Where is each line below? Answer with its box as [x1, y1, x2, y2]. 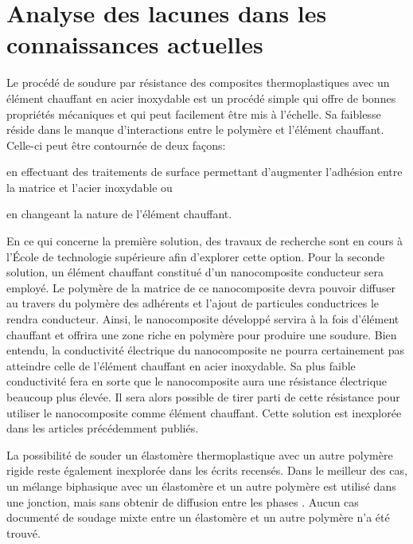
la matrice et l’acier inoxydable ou [6, 178, 173, 195]
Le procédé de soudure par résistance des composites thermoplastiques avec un [6, 74, 390, 91]
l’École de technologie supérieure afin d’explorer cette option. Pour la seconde [6, 248, 385, 264]
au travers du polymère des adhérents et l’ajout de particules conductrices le [6, 295, 380, 311]
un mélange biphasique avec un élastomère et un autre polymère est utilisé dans [6, 477, 396, 494]
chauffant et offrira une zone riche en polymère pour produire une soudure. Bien [6, 326, 397, 342]
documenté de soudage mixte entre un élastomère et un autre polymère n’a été [6, 509, 390, 526]
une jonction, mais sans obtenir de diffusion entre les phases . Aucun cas [6, 493, 359, 510]
